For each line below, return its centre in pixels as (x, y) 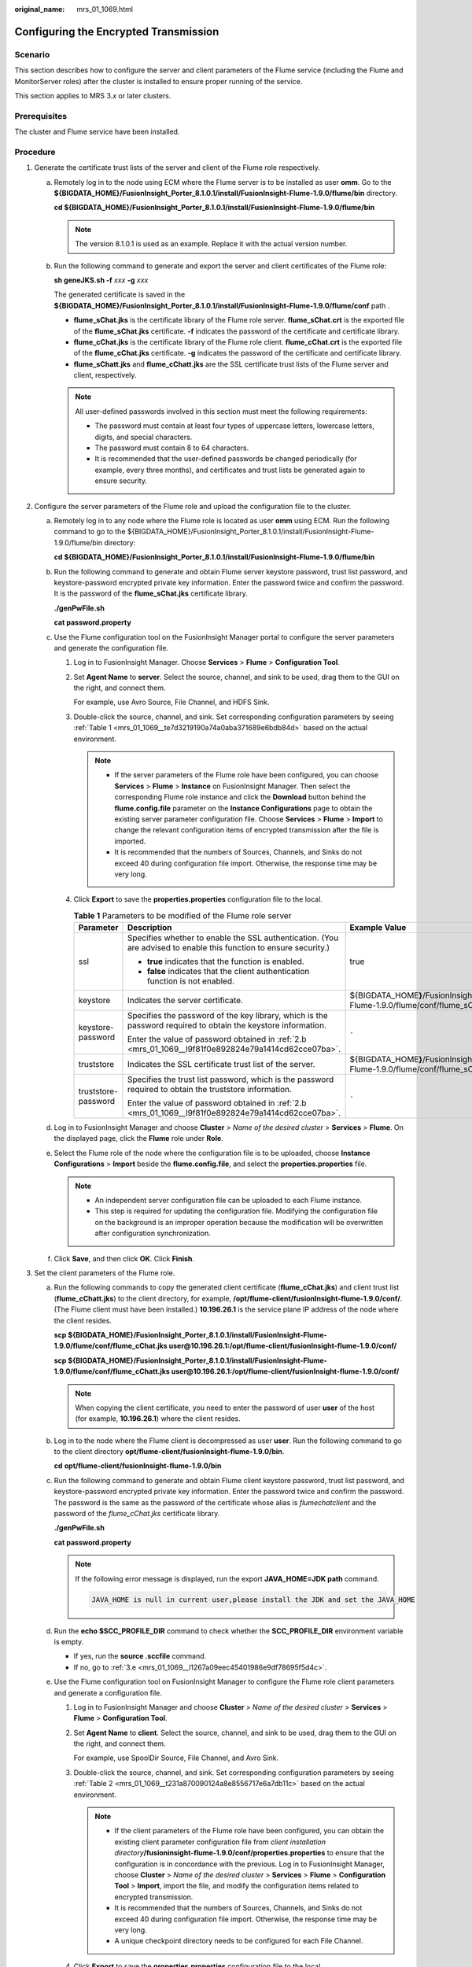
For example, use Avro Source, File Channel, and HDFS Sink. (171, 702)
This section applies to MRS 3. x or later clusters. (93, 95)
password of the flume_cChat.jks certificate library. (137, 1514)
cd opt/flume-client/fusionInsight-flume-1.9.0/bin (138, 1466)
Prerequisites (41, 116)
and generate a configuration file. (108, 1692)
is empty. (69, 1641)
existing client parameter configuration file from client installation (220, 1842)
